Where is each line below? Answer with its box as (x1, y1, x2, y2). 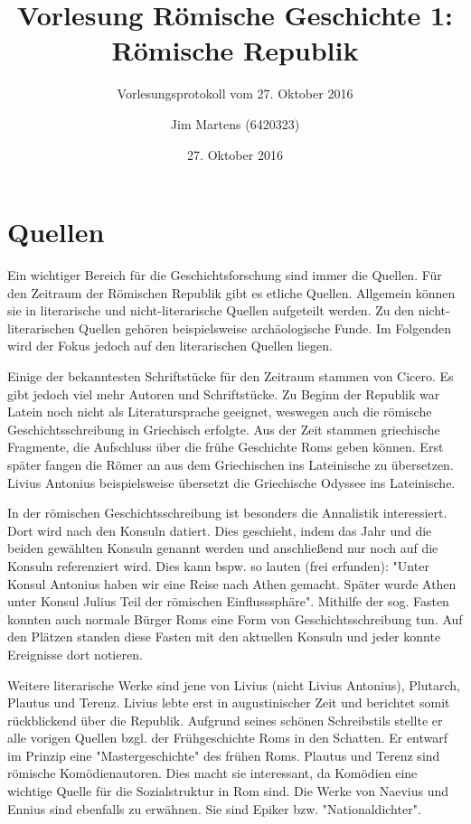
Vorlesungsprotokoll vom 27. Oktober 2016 (117, 84, 353, 103)
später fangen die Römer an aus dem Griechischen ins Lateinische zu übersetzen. (7, 454, 454, 473)
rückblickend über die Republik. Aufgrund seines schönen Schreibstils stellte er (7, 710, 443, 729)
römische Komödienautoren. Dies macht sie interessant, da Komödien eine (7, 763, 418, 782)
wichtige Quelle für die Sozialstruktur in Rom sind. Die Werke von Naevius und (7, 782, 449, 801)
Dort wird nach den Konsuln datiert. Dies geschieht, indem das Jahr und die (7, 520, 432, 539)
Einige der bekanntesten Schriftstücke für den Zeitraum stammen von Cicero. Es (7, 367, 454, 385)
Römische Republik (111, 32, 359, 69)
